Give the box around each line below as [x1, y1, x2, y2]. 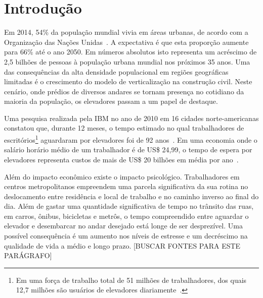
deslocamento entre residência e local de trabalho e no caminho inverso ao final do [4, 191, 259, 201]
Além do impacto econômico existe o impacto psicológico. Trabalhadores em [4, 171, 240, 182]
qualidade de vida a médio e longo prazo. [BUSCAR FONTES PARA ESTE [4, 240, 241, 251]
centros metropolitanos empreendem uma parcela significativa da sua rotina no [4, 181, 248, 192]
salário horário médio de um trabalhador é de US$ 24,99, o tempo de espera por [4, 144, 252, 155]
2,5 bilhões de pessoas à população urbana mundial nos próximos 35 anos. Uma [4, 56, 250, 67]
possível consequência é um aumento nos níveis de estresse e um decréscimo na [4, 230, 248, 241]
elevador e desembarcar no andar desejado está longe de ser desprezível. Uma [4, 220, 243, 231]
